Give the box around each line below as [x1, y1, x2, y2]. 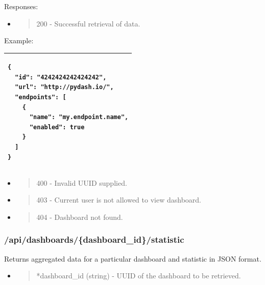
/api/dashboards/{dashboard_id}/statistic [4, 233, 184, 246]
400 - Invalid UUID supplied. [36, 177, 127, 188]
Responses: [4, 1, 38, 11]
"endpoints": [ [15, 94, 66, 101]
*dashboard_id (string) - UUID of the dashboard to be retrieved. [36, 270, 241, 281]
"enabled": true [29, 123, 85, 131]
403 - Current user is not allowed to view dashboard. [36, 194, 201, 205]
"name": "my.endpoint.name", [29, 113, 129, 121]
